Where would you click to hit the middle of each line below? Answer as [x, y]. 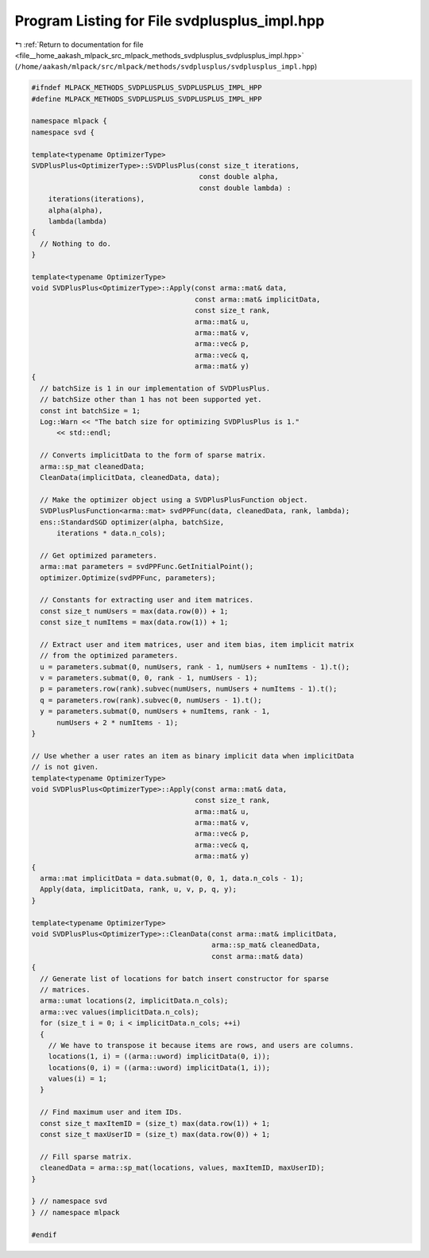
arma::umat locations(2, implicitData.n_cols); [134, 1001]
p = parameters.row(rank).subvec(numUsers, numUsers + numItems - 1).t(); [189, 689]
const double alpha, [239, 177]
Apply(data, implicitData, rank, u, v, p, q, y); [139, 890]
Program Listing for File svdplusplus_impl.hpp [170, 21]
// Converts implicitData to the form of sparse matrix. [153, 455]
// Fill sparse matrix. [86, 1157]
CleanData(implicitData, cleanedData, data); [130, 477]
